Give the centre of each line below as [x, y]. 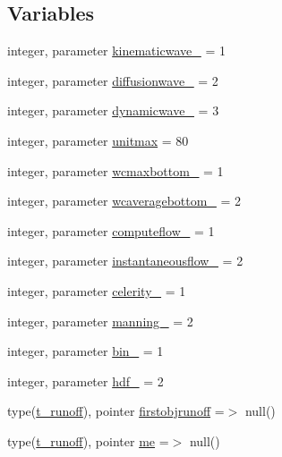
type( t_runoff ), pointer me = [88, 440]
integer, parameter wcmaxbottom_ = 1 [115, 170]
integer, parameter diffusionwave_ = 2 [113, 80]
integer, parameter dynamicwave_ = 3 [113, 110]
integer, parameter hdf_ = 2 [85, 381]
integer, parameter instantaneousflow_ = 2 [125, 261]
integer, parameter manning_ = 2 [100, 321]
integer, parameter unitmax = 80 [98, 140]
